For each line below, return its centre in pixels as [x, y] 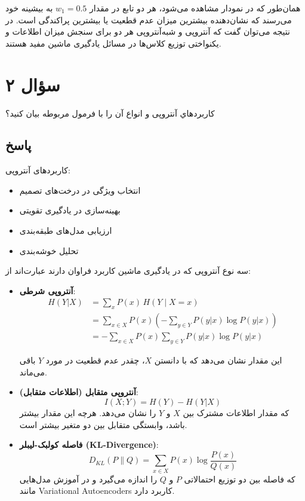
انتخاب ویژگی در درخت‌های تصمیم [80, 190]
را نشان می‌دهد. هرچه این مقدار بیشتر [88, 412]
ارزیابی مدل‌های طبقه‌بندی [66, 230]
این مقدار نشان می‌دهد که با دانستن [218, 360]
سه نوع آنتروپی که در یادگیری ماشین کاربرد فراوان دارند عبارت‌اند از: [128, 271]
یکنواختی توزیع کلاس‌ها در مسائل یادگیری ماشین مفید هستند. [113, 43]
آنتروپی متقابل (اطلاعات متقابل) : [79, 392]
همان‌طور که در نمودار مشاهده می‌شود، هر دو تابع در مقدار [195, 8]
